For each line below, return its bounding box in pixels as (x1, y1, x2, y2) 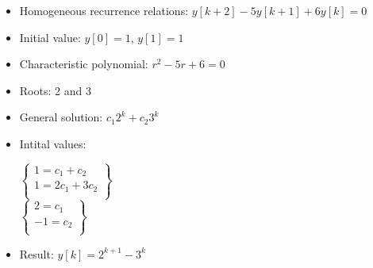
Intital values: (19, 135, 87, 151)
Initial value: (19, 29, 81, 45)
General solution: (19, 109, 103, 125)
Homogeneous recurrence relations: (19, 2, 189, 18)
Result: (19, 245, 54, 262)
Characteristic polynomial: (19, 56, 148, 72)
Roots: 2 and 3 (19, 82, 91, 98)
